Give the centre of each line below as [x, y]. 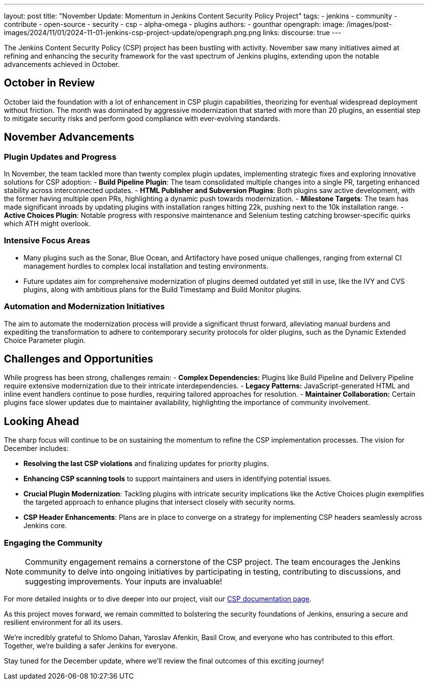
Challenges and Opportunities [79, 359]
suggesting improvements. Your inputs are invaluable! [124, 581]
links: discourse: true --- [302, 32]
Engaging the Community [53, 543]
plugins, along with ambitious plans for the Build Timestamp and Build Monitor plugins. [163, 289]
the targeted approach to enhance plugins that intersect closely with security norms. [160, 502]
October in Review [49, 83]
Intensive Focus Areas [47, 241]
